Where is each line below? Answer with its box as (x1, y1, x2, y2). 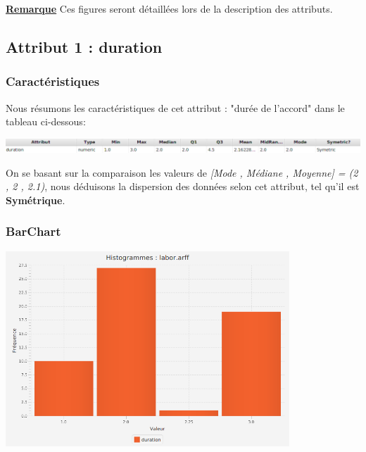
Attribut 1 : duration (6, 35, 163, 57)
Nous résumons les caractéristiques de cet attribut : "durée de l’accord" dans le (6, 100, 345, 115)
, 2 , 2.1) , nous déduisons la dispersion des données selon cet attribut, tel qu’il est (6, 179, 360, 194)
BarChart (6, 222, 61, 240)
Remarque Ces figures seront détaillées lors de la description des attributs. (6, 1, 333, 15)
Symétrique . (6, 192, 65, 207)
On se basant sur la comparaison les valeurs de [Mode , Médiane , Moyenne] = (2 (6, 165, 358, 180)
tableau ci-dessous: (6, 114, 86, 129)
